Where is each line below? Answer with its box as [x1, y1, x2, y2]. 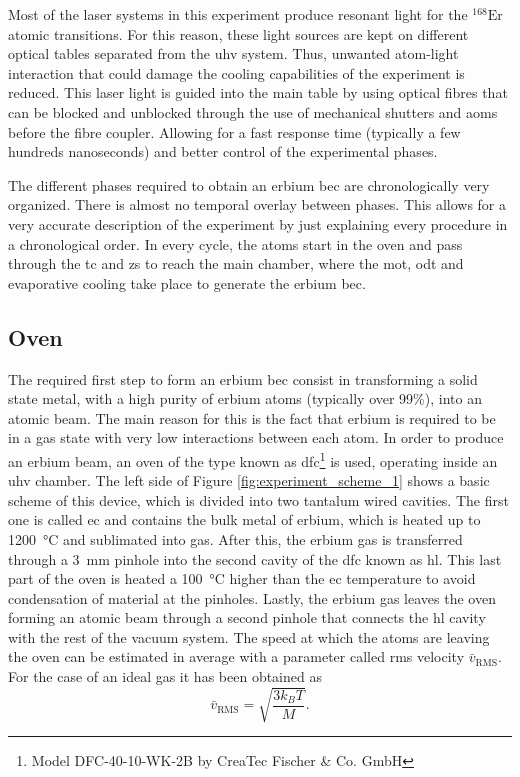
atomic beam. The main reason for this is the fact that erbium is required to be [8, 407, 496, 428]
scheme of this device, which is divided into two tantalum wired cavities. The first [8, 489, 509, 510]
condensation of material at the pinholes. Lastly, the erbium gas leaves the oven [8, 587, 496, 608]
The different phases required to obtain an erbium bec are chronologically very [8, 174, 490, 195]
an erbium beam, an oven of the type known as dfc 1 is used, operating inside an [8, 447, 498, 471]
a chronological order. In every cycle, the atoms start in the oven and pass [8, 233, 463, 254]
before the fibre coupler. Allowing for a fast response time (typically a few [8, 121, 461, 142]
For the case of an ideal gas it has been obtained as [8, 666, 322, 687]
